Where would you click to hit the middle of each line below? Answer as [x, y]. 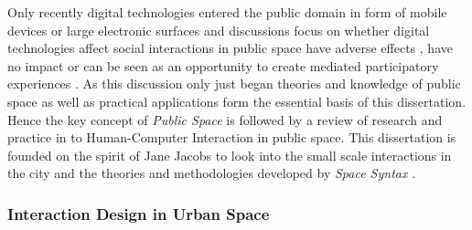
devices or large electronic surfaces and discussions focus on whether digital [219, 30]
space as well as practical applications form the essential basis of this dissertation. [237, 101]
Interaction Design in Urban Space [139, 213]
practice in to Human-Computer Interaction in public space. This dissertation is [232, 137]
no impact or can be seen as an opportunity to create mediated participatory [223, 65]
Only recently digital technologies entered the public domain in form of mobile [227, 12]
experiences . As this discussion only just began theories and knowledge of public [234, 84]
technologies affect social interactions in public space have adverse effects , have [230, 48]
